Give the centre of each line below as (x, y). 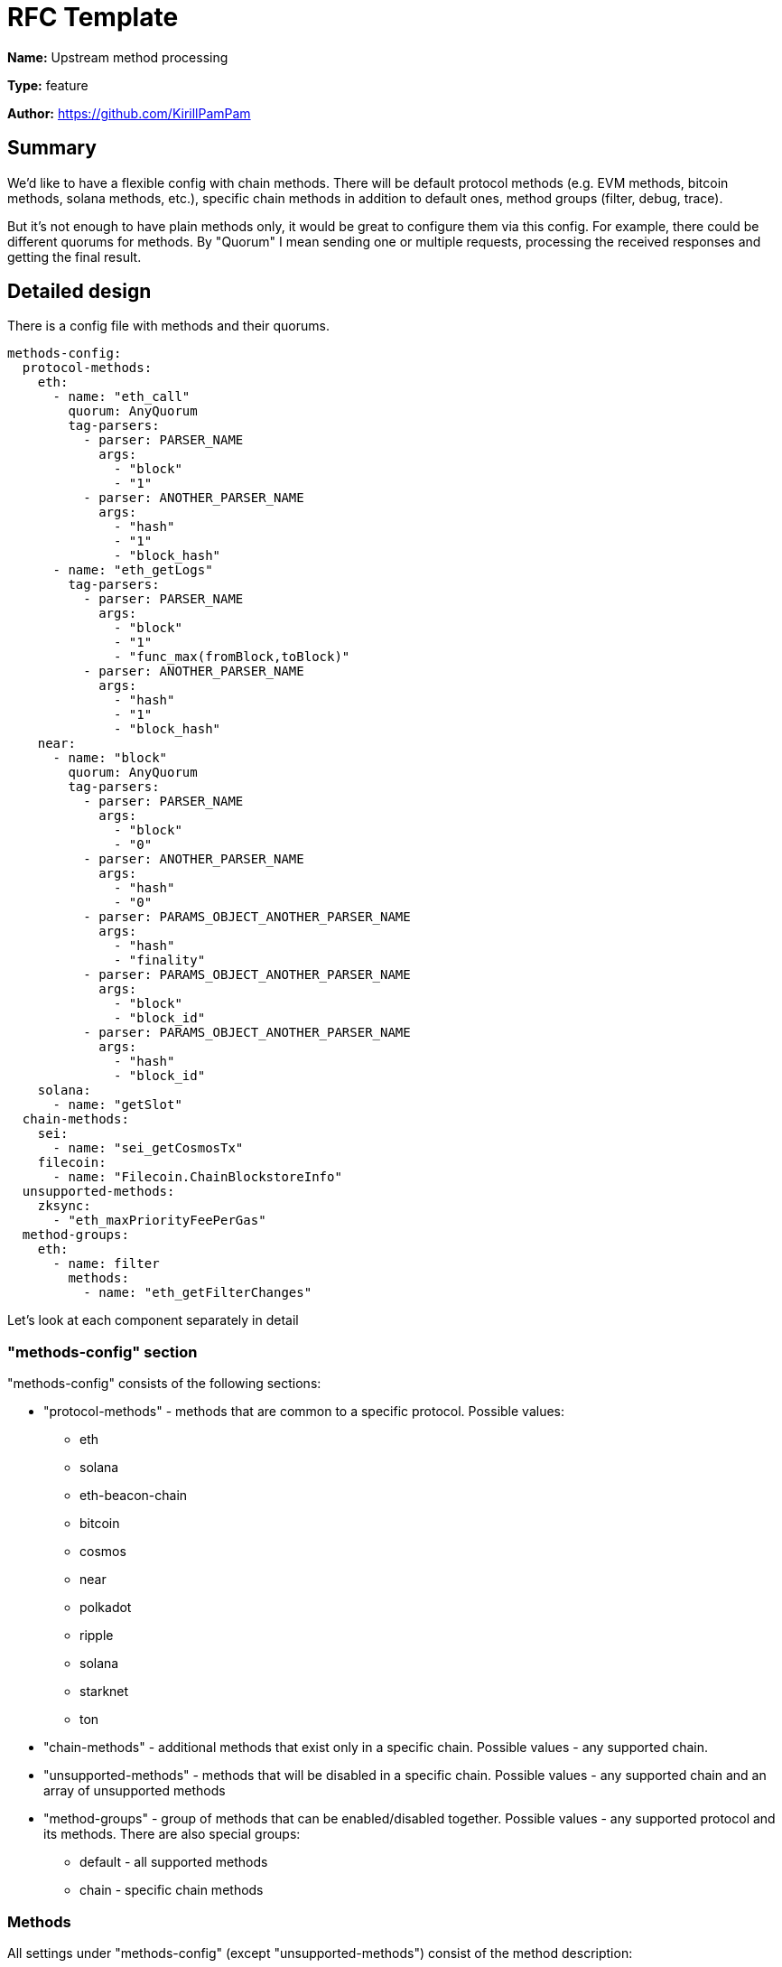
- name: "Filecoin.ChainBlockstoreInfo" (197, 1177)
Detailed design (79, 292)
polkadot (106, 1608)
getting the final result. (74, 256)
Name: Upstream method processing (118, 57)
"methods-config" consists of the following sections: (164, 1384)
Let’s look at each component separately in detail (153, 1320)
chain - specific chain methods (172, 1890)
